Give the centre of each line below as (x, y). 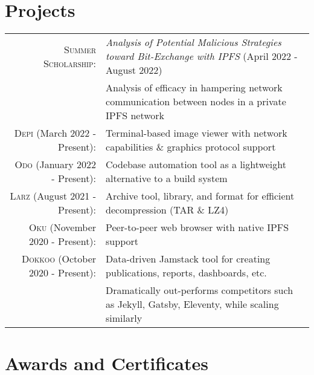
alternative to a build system (167, 178)
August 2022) (134, 70)
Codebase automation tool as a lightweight (196, 165)
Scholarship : (70, 63)
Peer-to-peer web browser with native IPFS (197, 227)
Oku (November (62, 227)
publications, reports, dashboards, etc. (186, 273)
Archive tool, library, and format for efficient (200, 196)
